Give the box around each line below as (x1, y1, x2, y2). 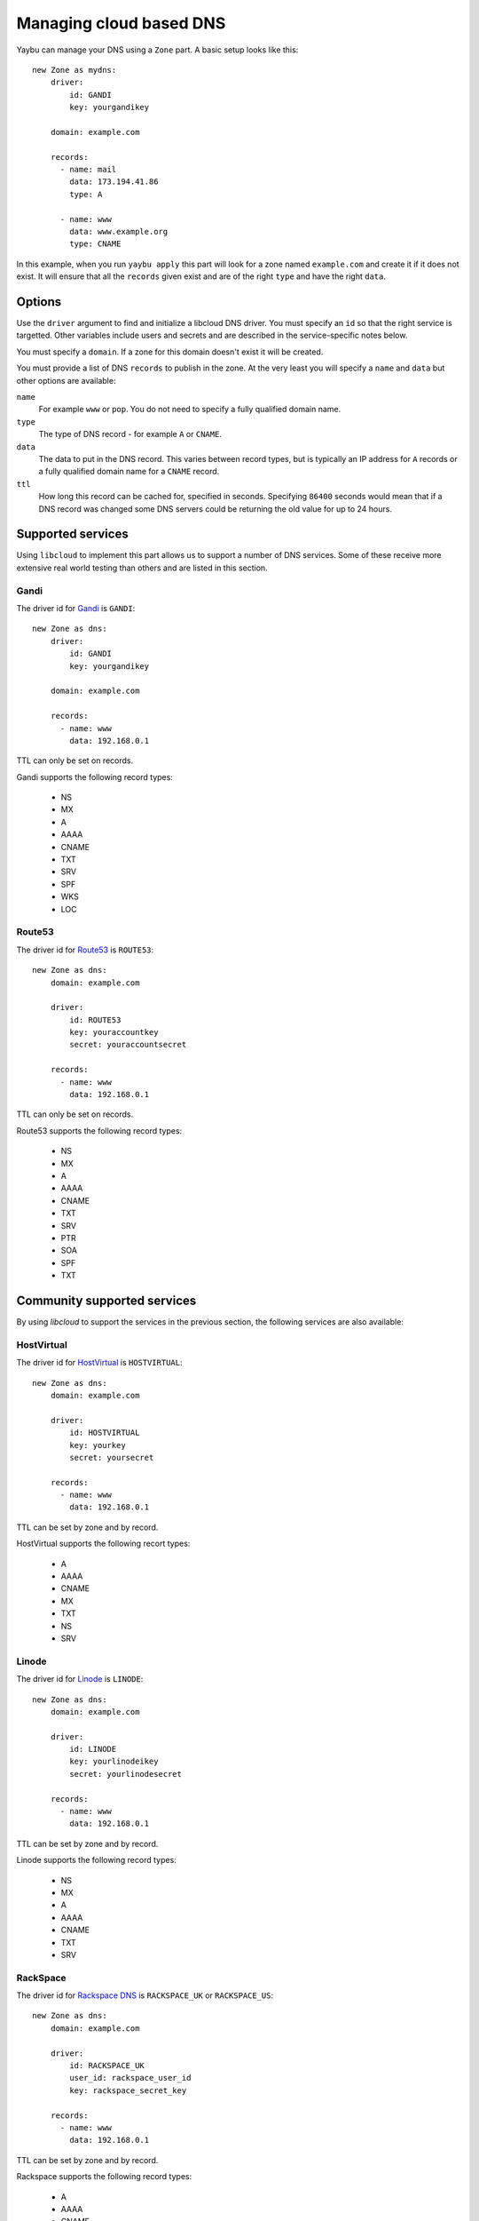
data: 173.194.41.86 (69, 177, 159, 187)
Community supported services (16, 1293, 197, 1308)
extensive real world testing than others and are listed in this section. (16, 562, 268, 573)
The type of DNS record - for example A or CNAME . (38, 429, 222, 440)
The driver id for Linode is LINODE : (16, 1674, 144, 1684)
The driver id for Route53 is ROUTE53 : (16, 944, 154, 955)
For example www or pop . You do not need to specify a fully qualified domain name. (38, 404, 342, 415)
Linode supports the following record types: (16, 1855, 177, 1866)
